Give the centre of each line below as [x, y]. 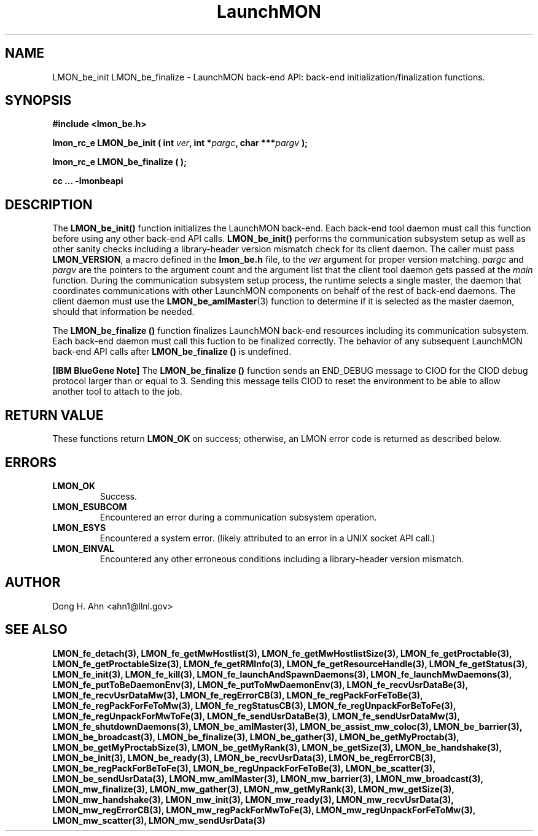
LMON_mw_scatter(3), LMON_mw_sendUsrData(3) [159, 820]
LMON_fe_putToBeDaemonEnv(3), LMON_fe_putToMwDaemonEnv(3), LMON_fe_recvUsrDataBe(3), [260, 684]
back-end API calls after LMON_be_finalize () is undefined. [172, 352]
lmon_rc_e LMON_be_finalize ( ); [119, 162]
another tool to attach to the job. [117, 392]
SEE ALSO [36, 630]
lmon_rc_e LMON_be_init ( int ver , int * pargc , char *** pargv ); [180, 143]
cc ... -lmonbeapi [88, 181]
